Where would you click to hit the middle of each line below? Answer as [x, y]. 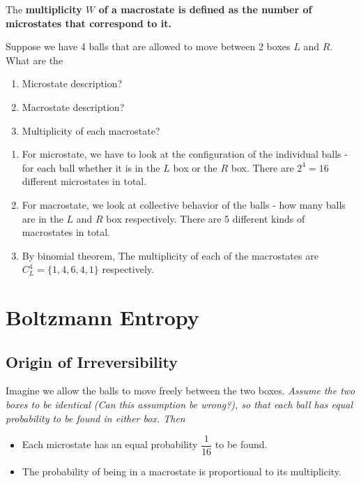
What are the [34, 60]
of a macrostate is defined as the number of [205, 9]
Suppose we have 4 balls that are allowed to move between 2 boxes [148, 46]
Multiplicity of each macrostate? [91, 130]
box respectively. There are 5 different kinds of [206, 218]
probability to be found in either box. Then [95, 418]
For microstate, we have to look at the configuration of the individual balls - [185, 154]
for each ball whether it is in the [91, 167]
